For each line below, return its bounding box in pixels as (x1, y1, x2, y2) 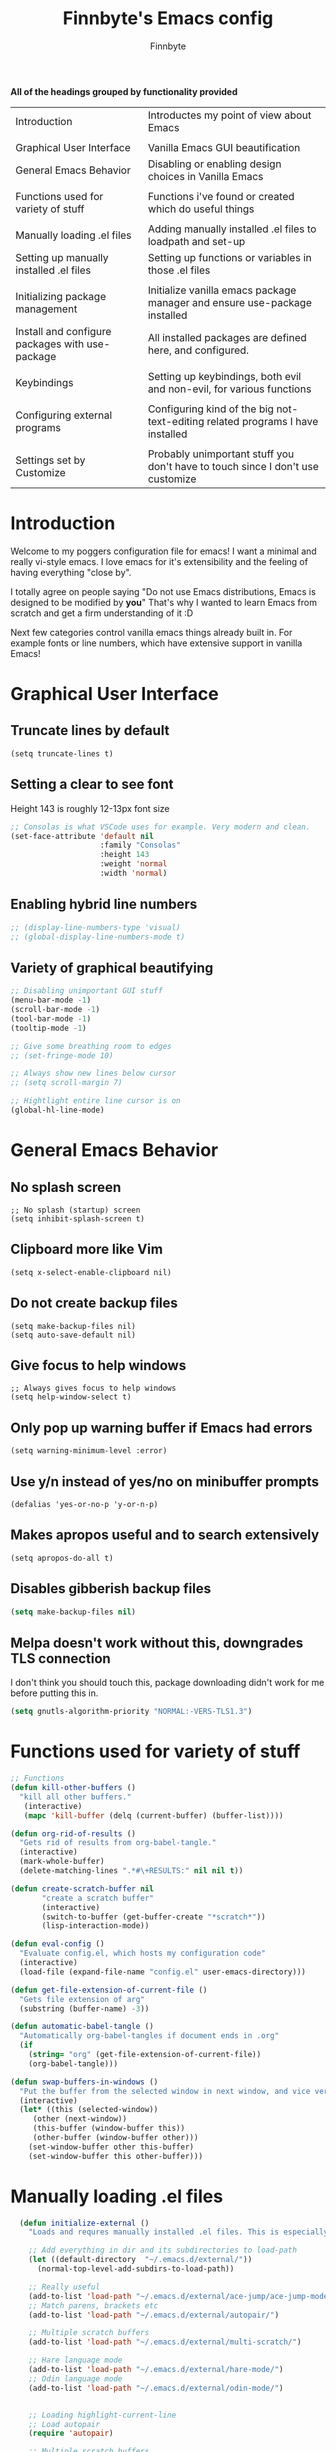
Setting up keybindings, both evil (147, 369, 302, 383)
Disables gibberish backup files (10, 1580, 212, 1597)
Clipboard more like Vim (10, 1241, 163, 1258)
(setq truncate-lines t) (10, 748, 114, 759)
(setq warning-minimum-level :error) (10, 1446, 168, 1456)
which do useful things (147, 202, 255, 216)
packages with (15, 337, 85, 351)
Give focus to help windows (10, 1357, 187, 1374)
